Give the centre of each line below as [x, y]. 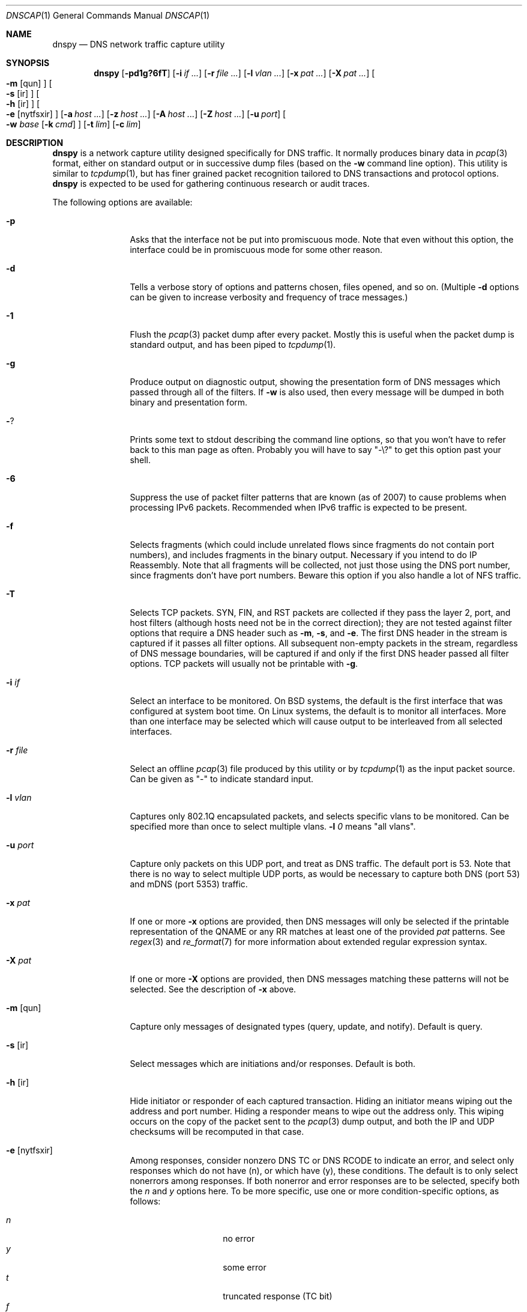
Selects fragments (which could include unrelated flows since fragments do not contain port [312, 545]
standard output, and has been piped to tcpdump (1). [233, 345]
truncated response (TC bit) [278, 1296]
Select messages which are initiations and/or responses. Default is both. [273, 1064]
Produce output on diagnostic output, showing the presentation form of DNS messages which [315, 382]
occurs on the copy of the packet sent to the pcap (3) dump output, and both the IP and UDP [312, 1121]
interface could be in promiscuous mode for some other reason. [256, 250]
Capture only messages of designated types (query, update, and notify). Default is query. [306, 1026]
